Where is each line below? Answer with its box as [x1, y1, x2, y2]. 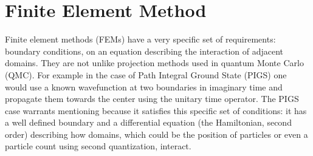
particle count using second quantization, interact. [5, 140, 191, 152]
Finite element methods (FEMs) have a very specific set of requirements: [5, 33, 276, 46]
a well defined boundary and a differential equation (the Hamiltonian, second [5, 116, 292, 129]
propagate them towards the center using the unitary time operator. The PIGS [5, 92, 299, 105]
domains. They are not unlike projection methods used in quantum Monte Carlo [5, 56, 304, 69]
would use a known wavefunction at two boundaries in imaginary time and [5, 80, 283, 93]
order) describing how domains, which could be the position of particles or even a [5, 127, 308, 140]
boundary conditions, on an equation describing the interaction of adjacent [5, 44, 284, 57]
